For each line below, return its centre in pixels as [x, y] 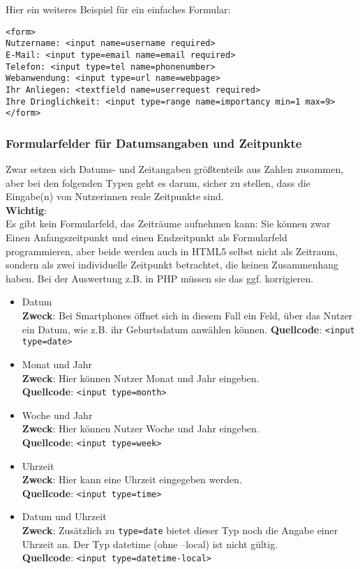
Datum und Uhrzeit [64, 516]
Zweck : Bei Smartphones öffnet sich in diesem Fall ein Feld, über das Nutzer [187, 315]
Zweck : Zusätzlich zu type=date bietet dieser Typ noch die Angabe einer [180, 530]
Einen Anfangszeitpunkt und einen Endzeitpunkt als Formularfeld [147, 237]
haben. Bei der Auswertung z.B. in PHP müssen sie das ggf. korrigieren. [160, 278]
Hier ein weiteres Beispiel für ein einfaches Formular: [118, 9]
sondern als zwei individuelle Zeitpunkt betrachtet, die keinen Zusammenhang [172, 265]
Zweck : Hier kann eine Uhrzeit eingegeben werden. [132, 479]
